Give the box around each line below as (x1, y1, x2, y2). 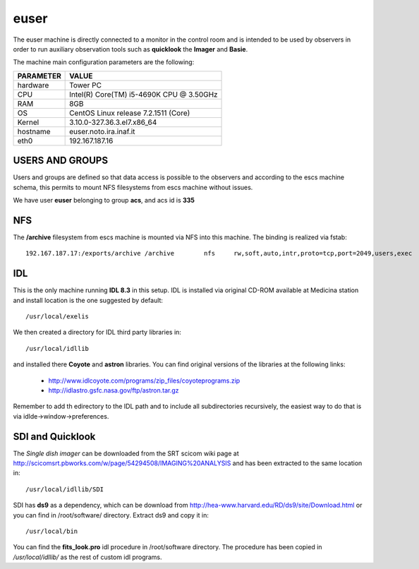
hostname (17, 126, 51, 136)
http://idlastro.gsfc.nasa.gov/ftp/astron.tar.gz (48, 385, 179, 395)
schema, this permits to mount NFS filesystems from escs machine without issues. (13, 183, 253, 191)
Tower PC (69, 80, 102, 90)
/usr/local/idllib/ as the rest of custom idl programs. (13, 553, 162, 561)
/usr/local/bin (25, 527, 78, 535)
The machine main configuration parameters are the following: (13, 58, 195, 66)
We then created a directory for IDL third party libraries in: (13, 328, 181, 337)
